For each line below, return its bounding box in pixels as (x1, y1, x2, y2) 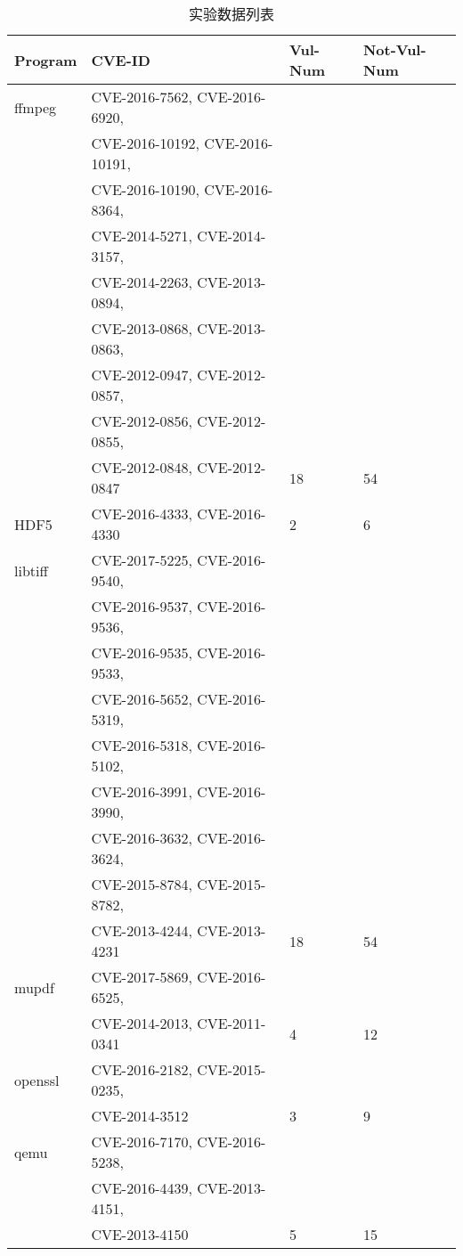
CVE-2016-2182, (91, 1059, 192, 1080)
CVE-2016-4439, (91, 1178, 192, 1198)
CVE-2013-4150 (91, 1224, 189, 1244)
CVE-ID (91, 49, 150, 70)
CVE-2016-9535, (91, 642, 192, 663)
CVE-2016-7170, (91, 1131, 192, 1152)
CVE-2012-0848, (91, 457, 192, 477)
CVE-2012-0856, (91, 411, 192, 431)
